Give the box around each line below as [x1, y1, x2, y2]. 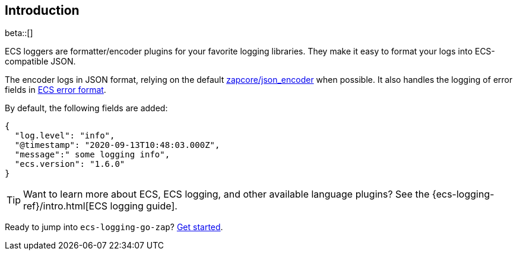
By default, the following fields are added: [5, 103, 168, 114]
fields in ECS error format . [5, 85, 106, 95]
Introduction [5, 3, 80, 18]
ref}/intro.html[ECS [23, 200, 108, 212]
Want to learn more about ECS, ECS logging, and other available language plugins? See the [23, 188, 430, 201]
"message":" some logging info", [14, 150, 170, 160]
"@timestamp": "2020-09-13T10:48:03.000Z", [14, 140, 220, 150]
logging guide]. [110, 200, 177, 212]
